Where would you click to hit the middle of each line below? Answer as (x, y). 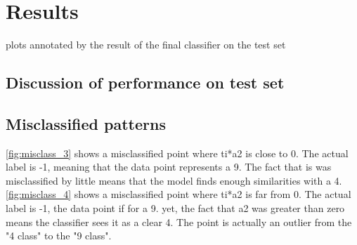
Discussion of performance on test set (145, 82)
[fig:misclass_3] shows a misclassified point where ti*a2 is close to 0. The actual (177, 153)
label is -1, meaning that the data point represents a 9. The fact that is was (169, 167)
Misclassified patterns (86, 123)
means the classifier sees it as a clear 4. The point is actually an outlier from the (179, 221)
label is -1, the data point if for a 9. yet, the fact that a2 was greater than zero (175, 208)
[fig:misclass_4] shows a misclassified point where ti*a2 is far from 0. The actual (178, 194)
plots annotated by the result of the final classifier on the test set (146, 45)
